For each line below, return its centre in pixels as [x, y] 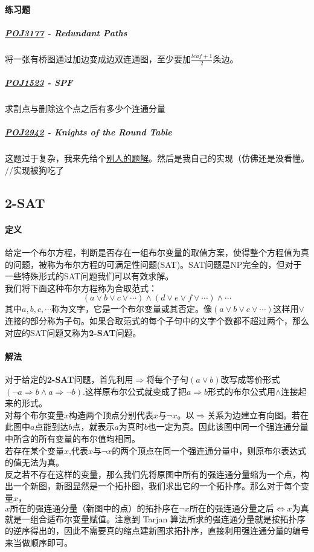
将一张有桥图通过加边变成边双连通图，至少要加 [98, 58]
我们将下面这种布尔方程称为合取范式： [81, 287]
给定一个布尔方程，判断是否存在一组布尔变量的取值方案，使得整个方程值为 [153, 252]
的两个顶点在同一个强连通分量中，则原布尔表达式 [209, 450]
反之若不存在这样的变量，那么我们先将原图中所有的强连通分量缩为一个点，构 [157, 474]
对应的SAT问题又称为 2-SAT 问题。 [73, 332]
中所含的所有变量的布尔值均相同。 [72, 438]
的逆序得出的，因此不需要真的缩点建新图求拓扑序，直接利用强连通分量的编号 [157, 531]
